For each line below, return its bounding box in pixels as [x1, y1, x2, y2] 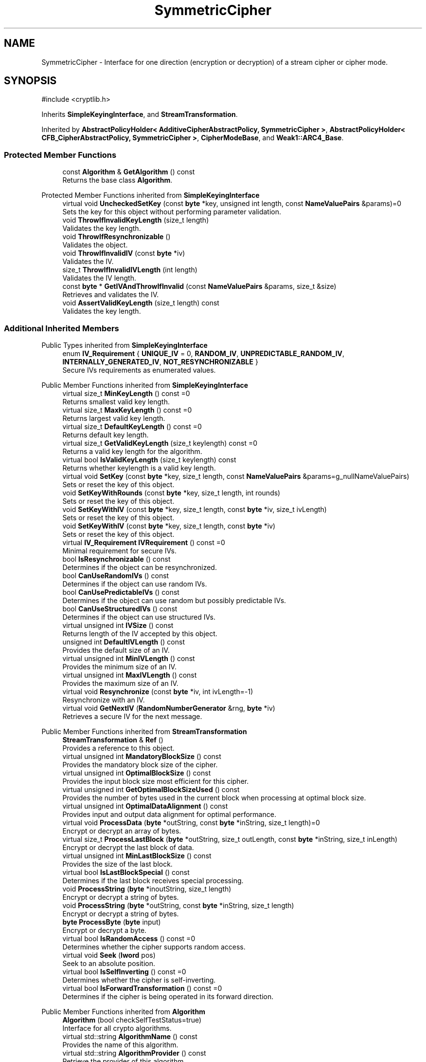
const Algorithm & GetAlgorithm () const [62, 168, 195, 176]
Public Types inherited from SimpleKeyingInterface [41, 341, 208, 349]
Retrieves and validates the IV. [62, 290, 159, 299]
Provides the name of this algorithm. [62, 1040, 178, 1049]
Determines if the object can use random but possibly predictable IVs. [62, 596, 286, 605]
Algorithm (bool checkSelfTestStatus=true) [62, 1015, 202, 1024]
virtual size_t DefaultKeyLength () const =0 [62, 422, 202, 431]
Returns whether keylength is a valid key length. [62, 463, 216, 472]
